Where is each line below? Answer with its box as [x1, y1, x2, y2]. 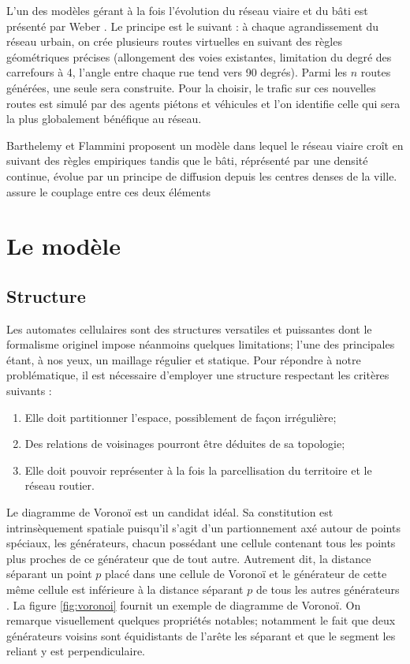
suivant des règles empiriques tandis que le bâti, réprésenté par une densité [6, 152, 368, 169]
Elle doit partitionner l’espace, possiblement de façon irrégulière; [24, 408, 337, 425]
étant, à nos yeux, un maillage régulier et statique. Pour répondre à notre [6, 351, 361, 367]
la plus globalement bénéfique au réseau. [6, 110, 202, 127]
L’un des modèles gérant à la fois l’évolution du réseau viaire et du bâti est [6, 2, 368, 18]
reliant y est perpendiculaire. [6, 643, 145, 659]
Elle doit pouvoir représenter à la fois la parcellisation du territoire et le [24, 461, 372, 478]
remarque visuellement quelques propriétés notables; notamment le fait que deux [6, 612, 396, 629]
